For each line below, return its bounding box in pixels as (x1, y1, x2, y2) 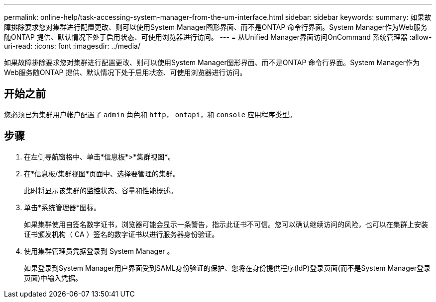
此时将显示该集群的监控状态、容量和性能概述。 (24, 186, 177, 195)
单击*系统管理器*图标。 (24, 203, 101, 212)
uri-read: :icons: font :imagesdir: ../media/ (4, 42, 140, 50)
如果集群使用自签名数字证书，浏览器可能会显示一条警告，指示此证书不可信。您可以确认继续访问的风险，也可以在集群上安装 (24, 220, 428, 228)
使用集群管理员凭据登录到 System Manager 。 (24, 246, 174, 255)
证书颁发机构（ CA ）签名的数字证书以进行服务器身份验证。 (24, 229, 219, 238)
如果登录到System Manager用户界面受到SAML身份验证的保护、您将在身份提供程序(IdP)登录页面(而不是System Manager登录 (24, 263, 431, 272)
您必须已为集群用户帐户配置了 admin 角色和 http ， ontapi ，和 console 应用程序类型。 (4, 110, 297, 119)
